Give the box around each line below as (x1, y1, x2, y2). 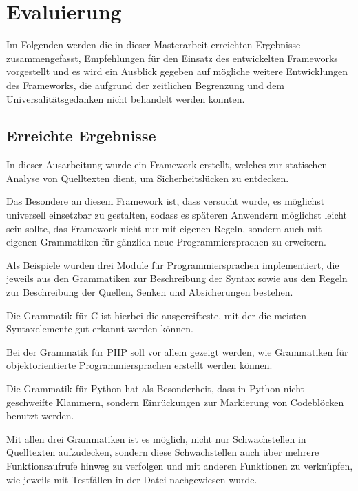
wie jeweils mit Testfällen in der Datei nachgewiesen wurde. (6, 472, 257, 486)
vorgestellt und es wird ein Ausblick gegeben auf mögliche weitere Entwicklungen (6, 64, 348, 79)
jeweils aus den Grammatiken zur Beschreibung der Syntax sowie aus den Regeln (6, 271, 348, 285)
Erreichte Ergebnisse (6, 125, 156, 146)
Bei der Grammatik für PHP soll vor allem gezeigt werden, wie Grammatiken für (6, 344, 348, 359)
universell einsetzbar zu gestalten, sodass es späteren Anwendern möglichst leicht (6, 208, 348, 222)
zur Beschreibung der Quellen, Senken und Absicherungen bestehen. (6, 285, 293, 299)
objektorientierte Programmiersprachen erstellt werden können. (6, 358, 273, 372)
